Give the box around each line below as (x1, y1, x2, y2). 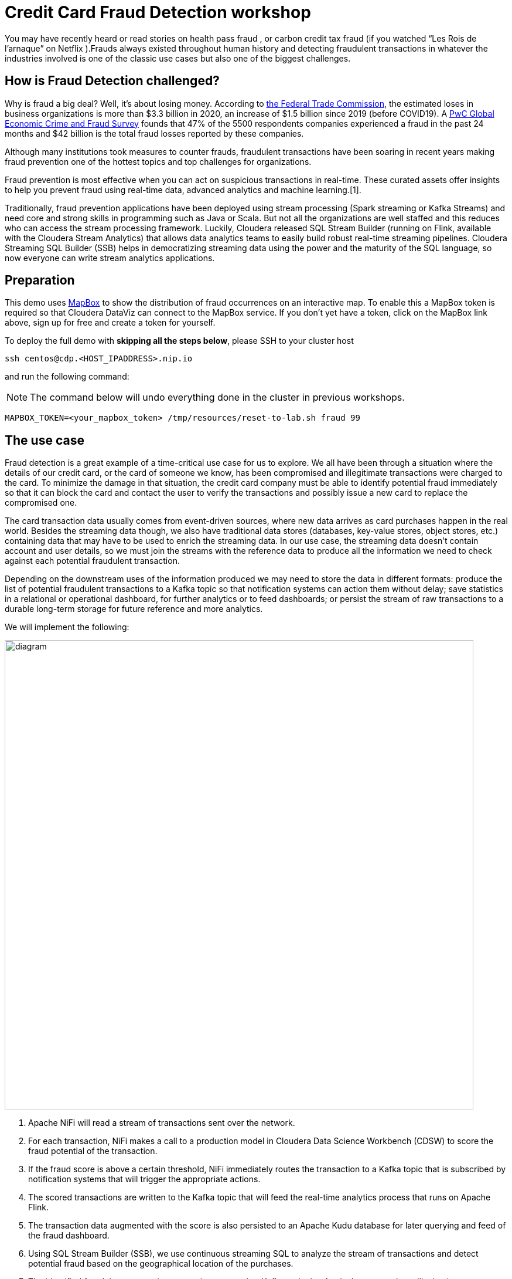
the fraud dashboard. (28, 1230, 110, 1241)
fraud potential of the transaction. (28, 1146, 158, 1156)
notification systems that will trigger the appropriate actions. (28, 1174, 261, 1185)
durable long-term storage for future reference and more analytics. (5, 604, 263, 614)
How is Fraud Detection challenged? (5, 73, 220, 89)
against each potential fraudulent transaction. (5, 556, 180, 566)
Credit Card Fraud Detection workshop (5, 2, 311, 22)
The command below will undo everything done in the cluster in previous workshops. (30, 391, 405, 404)
